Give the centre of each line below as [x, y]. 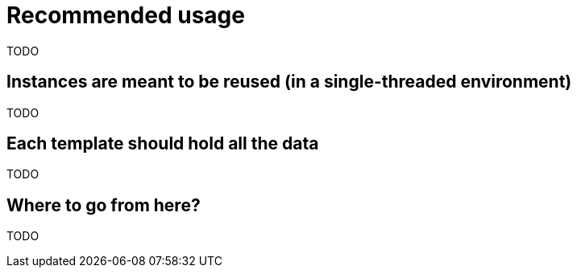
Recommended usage [126, 15]
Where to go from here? [104, 205]
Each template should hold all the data [163, 144]
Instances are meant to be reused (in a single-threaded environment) [289, 82]
